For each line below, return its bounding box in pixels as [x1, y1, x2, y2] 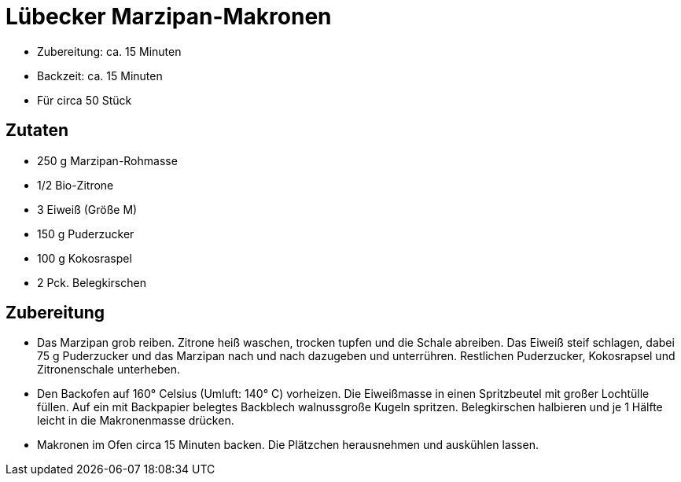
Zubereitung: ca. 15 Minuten [37, 44, 182, 58]
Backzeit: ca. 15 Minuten [37, 68, 163, 83]
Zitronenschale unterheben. [37, 362, 181, 377]
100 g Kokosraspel [37, 251, 132, 265]
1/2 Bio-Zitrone [37, 178, 114, 192]
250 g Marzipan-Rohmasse [37, 153, 178, 167]
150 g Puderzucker [37, 226, 134, 241]
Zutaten [6, 120, 69, 141]
